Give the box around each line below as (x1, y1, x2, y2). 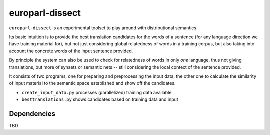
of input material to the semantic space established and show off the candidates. (9, 80, 176, 86)
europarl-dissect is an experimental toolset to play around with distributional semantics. (9, 25, 198, 31)
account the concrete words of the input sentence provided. (9, 48, 133, 54)
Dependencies (9, 109, 56, 118)
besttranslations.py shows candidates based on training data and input (21, 96, 178, 102)
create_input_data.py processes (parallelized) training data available (21, 89, 172, 95)
